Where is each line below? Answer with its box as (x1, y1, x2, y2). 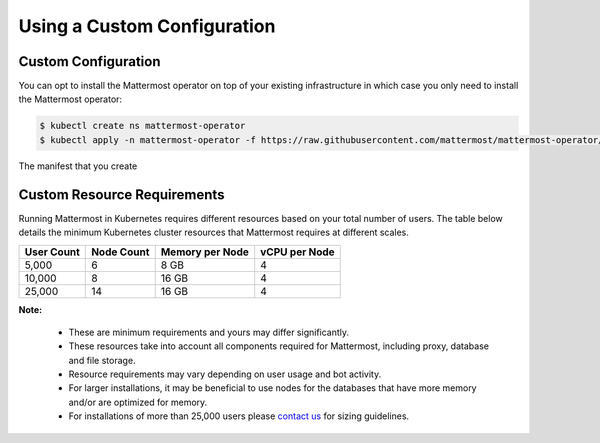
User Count (24, 245, 80, 259)
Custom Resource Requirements (18, 186, 225, 203)
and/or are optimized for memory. (68, 396, 208, 408)
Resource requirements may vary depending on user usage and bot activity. (68, 368, 382, 380)
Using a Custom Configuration (18, 15, 276, 37)
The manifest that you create (18, 160, 138, 172)
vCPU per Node (260, 245, 335, 259)
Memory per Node (160, 245, 250, 259)
